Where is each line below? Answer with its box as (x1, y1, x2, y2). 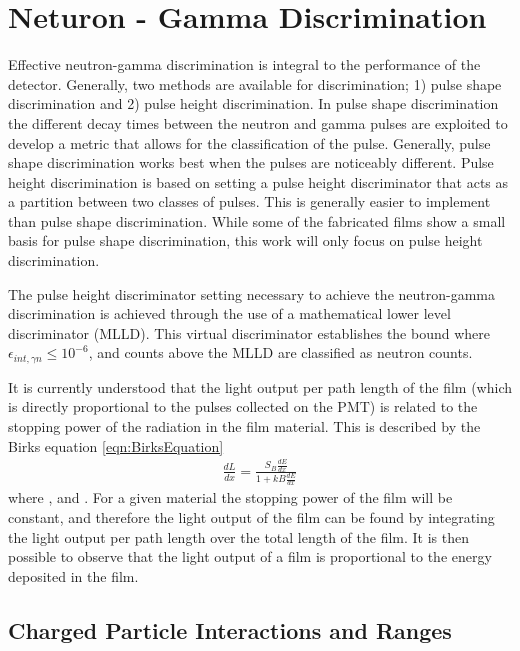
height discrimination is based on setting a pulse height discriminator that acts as (8, 171, 509, 192)
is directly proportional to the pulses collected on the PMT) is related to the (8, 396, 478, 417)
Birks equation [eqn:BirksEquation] (8, 435, 224, 456)
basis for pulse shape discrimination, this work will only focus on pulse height (8, 230, 483, 251)
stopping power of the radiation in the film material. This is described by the (8, 416, 481, 437)
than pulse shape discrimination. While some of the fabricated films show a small (8, 210, 506, 231)
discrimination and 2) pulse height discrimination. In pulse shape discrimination (8, 93, 499, 114)
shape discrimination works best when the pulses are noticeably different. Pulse (8, 152, 494, 173)
